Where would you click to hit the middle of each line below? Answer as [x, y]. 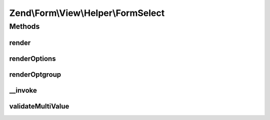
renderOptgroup [35, 74]
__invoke [23, 90]
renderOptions [32, 59]
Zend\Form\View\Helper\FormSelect [87, 13]
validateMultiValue [39, 106]
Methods [24, 26]
